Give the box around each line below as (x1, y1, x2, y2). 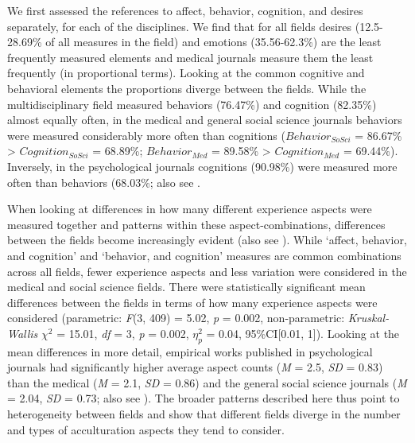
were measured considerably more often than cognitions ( (7, 126, 285, 143)
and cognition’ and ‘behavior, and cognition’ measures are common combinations (7, 247, 401, 263)
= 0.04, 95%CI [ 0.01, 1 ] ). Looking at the (206, 324, 400, 341)
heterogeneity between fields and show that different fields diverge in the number (7, 406, 401, 422)
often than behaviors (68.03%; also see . (7, 173, 200, 190)
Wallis (7, 324, 38, 341)
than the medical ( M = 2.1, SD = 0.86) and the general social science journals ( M (7, 374, 407, 391)
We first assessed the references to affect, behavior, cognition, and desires (7, 2, 363, 18)
